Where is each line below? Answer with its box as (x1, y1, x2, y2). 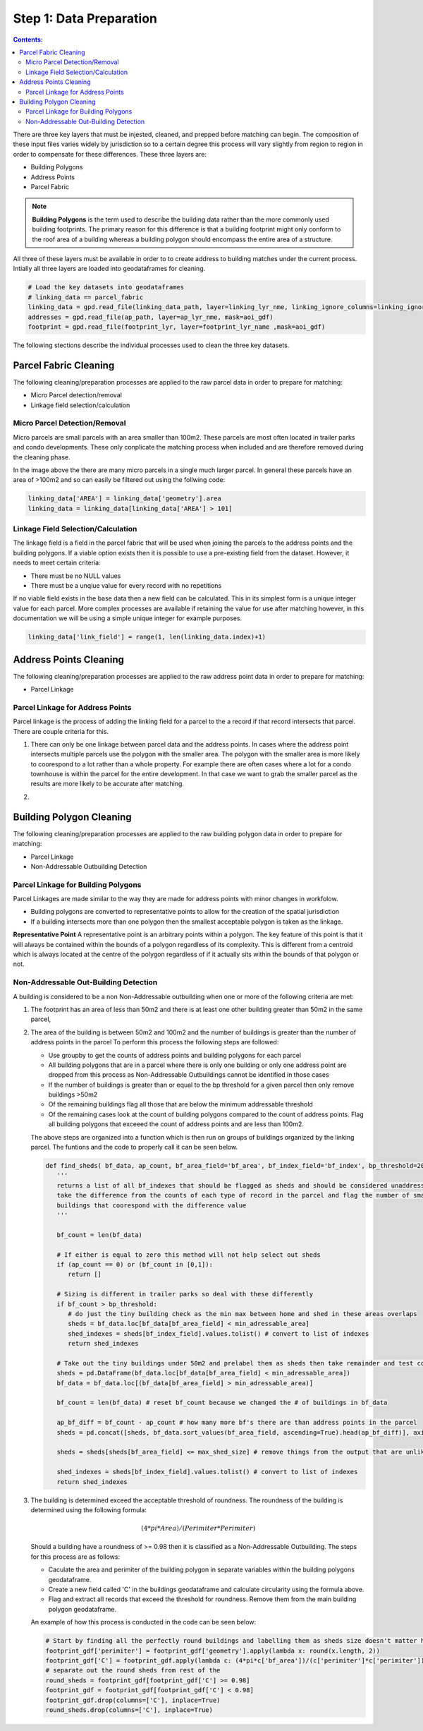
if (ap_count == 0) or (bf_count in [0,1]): (56, 1260, 213, 1268)
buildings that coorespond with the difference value (56, 1201, 247, 1210)
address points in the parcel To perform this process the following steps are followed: (30, 1038, 279, 1047)
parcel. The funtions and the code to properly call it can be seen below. (30, 1143, 238, 1152)
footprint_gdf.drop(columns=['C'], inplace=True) (45, 1696, 221, 1704)
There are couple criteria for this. (13, 727, 109, 735)
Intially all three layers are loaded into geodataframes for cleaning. (13, 265, 206, 273)
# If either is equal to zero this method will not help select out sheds (56, 1250, 321, 1259)
